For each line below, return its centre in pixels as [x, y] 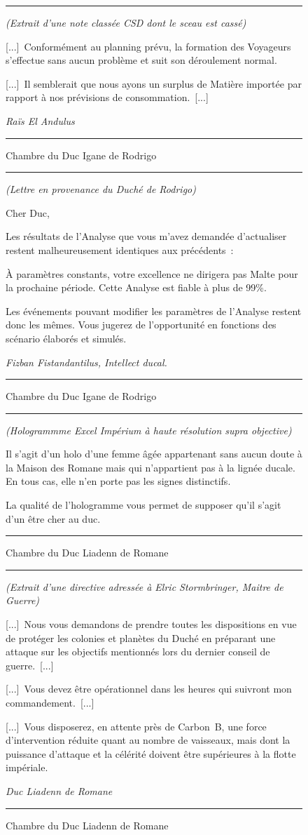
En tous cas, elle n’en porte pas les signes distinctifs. [118, 481]
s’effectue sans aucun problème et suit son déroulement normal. [141, 60]
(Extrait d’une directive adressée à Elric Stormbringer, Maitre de [145, 586]
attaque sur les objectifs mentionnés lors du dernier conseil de [138, 652]
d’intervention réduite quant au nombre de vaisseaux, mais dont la [148, 740]
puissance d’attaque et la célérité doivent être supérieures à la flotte [151, 753]
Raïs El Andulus [40, 120]
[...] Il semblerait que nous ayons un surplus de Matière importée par [154, 83]
